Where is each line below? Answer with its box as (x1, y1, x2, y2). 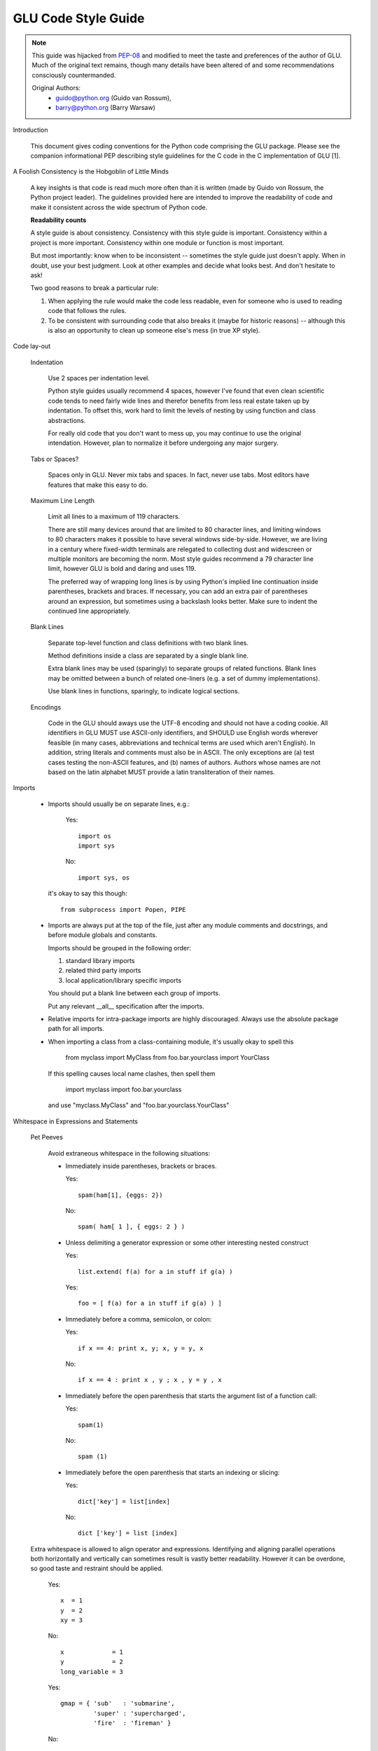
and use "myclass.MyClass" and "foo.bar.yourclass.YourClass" (48, 1101, 230, 1109)
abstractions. (48, 416, 86, 424)
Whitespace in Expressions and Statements (13, 1117, 138, 1126)
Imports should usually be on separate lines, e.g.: (48, 799, 190, 808)
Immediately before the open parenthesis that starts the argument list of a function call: (65, 1391, 318, 1400)
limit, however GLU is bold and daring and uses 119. (48, 565, 196, 573)
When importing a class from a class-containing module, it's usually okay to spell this (48, 1037, 294, 1046)
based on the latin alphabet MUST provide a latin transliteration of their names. (48, 768, 276, 776)
